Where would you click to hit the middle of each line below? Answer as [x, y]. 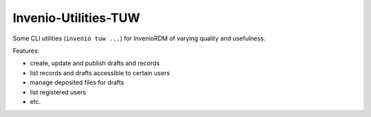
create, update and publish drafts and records [95, 63]
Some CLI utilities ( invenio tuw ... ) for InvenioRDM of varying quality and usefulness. [139, 38]
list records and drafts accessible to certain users [100, 73]
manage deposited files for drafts [77, 83]
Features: [26, 51]
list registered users [58, 92]
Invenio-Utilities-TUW [76, 18]
